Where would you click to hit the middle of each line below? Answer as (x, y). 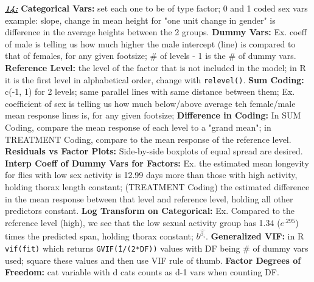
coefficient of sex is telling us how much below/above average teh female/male (150, 103)
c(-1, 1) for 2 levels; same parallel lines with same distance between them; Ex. (150, 91)
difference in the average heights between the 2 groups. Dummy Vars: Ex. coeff (156, 32)
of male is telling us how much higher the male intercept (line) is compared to (150, 43)
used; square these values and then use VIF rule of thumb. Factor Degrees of (153, 260)
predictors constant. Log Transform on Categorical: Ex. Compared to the (150, 211)
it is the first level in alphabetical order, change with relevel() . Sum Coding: (155, 79)
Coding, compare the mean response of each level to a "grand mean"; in (138, 127)
